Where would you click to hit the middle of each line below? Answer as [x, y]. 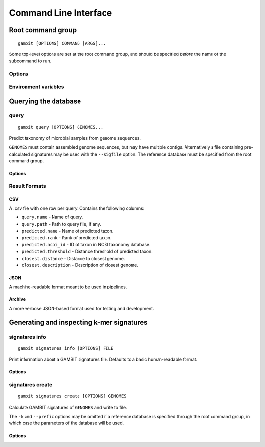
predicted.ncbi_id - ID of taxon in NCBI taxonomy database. [86, 244]
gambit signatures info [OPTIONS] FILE [66, 348]
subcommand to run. [30, 61]
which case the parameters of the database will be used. [66, 423]
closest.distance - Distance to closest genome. [73, 258]
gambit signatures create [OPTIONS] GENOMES [72, 396]
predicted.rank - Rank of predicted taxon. [66, 237]
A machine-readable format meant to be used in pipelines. [68, 287]
